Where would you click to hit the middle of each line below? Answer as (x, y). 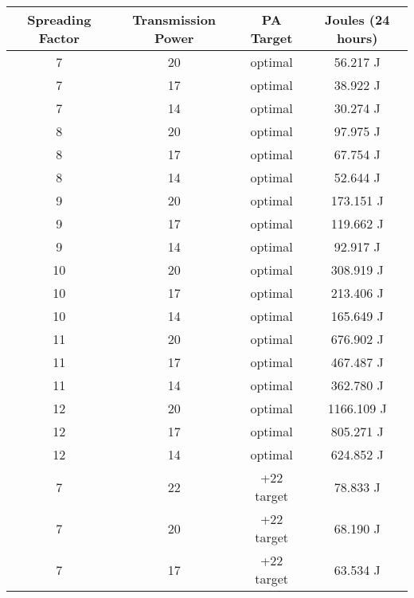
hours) (357, 38)
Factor (59, 38)
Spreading (59, 20)
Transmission (174, 20)
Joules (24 (357, 20)
